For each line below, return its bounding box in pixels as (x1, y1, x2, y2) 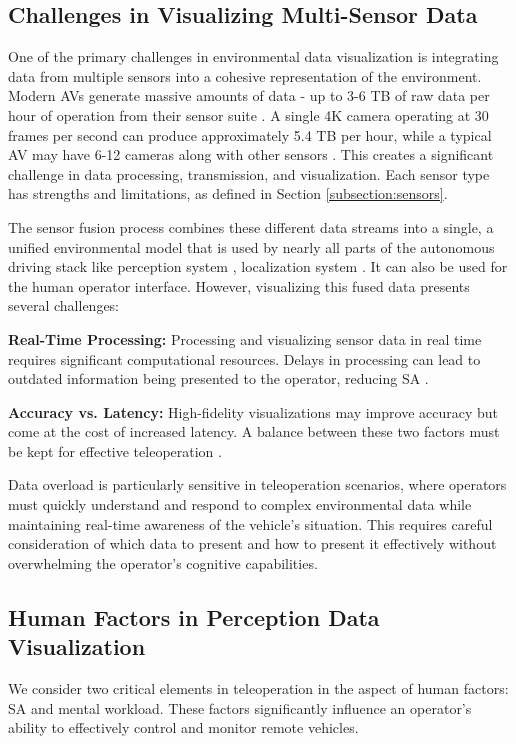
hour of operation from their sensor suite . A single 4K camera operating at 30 (8, 104, 489, 125)
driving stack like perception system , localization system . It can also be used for (8, 256, 508, 277)
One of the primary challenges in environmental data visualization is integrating (8, 46, 499, 67)
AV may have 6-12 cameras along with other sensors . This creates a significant (8, 144, 494, 165)
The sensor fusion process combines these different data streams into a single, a (8, 216, 494, 237)
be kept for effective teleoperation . (8, 440, 222, 461)
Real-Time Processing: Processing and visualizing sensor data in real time (8, 328, 482, 349)
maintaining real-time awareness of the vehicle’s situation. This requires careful (8, 513, 493, 534)
